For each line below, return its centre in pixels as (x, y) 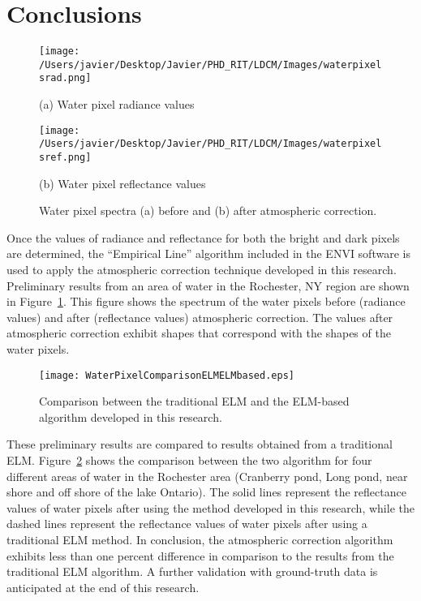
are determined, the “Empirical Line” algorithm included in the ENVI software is (208, 253)
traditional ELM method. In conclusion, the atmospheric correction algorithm (200, 539)
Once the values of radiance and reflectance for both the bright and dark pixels (203, 237)
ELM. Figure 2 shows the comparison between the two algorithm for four (189, 460)
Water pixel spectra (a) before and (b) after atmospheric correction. (208, 210)
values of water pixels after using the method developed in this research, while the (210, 507)
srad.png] (65, 78)
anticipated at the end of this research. (103, 587)
